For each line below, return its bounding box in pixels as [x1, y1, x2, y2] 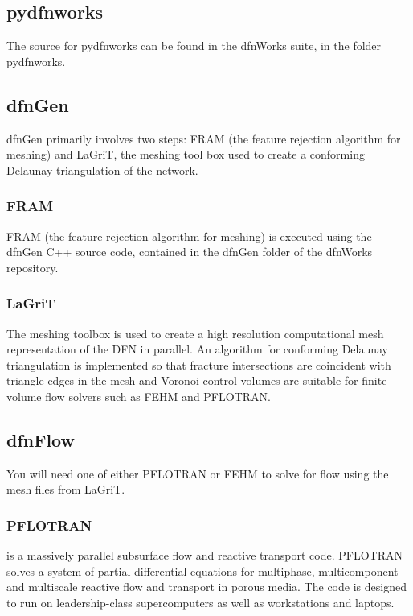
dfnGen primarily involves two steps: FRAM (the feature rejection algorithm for [6, 130, 401, 147]
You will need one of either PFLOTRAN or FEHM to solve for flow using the [6, 465, 389, 482]
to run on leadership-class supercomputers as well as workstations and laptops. [6, 593, 395, 610]
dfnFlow [6, 427, 75, 452]
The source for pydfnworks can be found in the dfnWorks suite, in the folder [6, 37, 382, 54]
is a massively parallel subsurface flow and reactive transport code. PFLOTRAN [6, 547, 403, 564]
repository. [6, 258, 59, 275]
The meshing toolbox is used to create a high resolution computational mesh [6, 325, 384, 341]
